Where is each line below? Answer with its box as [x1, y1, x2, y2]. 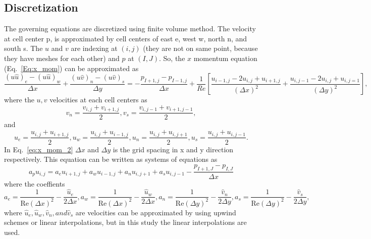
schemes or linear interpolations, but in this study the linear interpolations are [4, 217, 247, 227]
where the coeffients [4, 178, 65, 189]
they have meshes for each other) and [4, 52, 120, 63]
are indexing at [71, 43, 118, 53]
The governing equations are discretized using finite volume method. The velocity [4, 23, 256, 34]
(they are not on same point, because [143, 43, 258, 53]
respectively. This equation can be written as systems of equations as [4, 154, 218, 164]
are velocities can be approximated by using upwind [75, 207, 236, 217]
